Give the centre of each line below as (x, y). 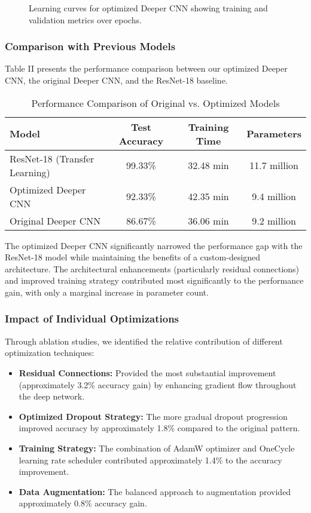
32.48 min (208, 165)
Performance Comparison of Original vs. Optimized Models (155, 103)
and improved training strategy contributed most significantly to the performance (154, 280)
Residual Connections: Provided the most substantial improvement (147, 372)
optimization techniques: (50, 353)
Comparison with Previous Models (90, 46)
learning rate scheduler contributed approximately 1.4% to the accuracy (150, 460)
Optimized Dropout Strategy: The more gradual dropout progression (153, 416)
